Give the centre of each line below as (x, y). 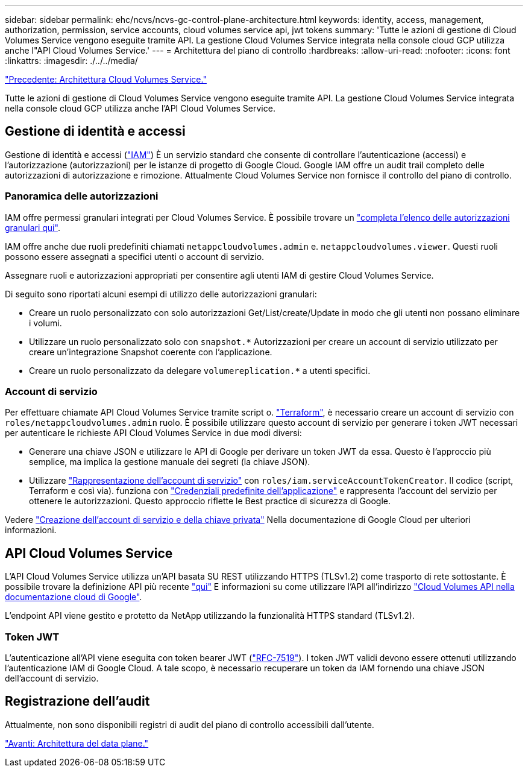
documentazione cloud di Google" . (74, 597)
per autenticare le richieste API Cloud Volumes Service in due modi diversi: (153, 433)
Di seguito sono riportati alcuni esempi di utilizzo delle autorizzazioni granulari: (161, 294)
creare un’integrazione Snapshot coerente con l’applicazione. (151, 352)
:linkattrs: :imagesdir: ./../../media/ (71, 61)
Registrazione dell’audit (77, 701)
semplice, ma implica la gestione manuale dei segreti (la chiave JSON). (170, 462)
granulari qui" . (33, 227)
